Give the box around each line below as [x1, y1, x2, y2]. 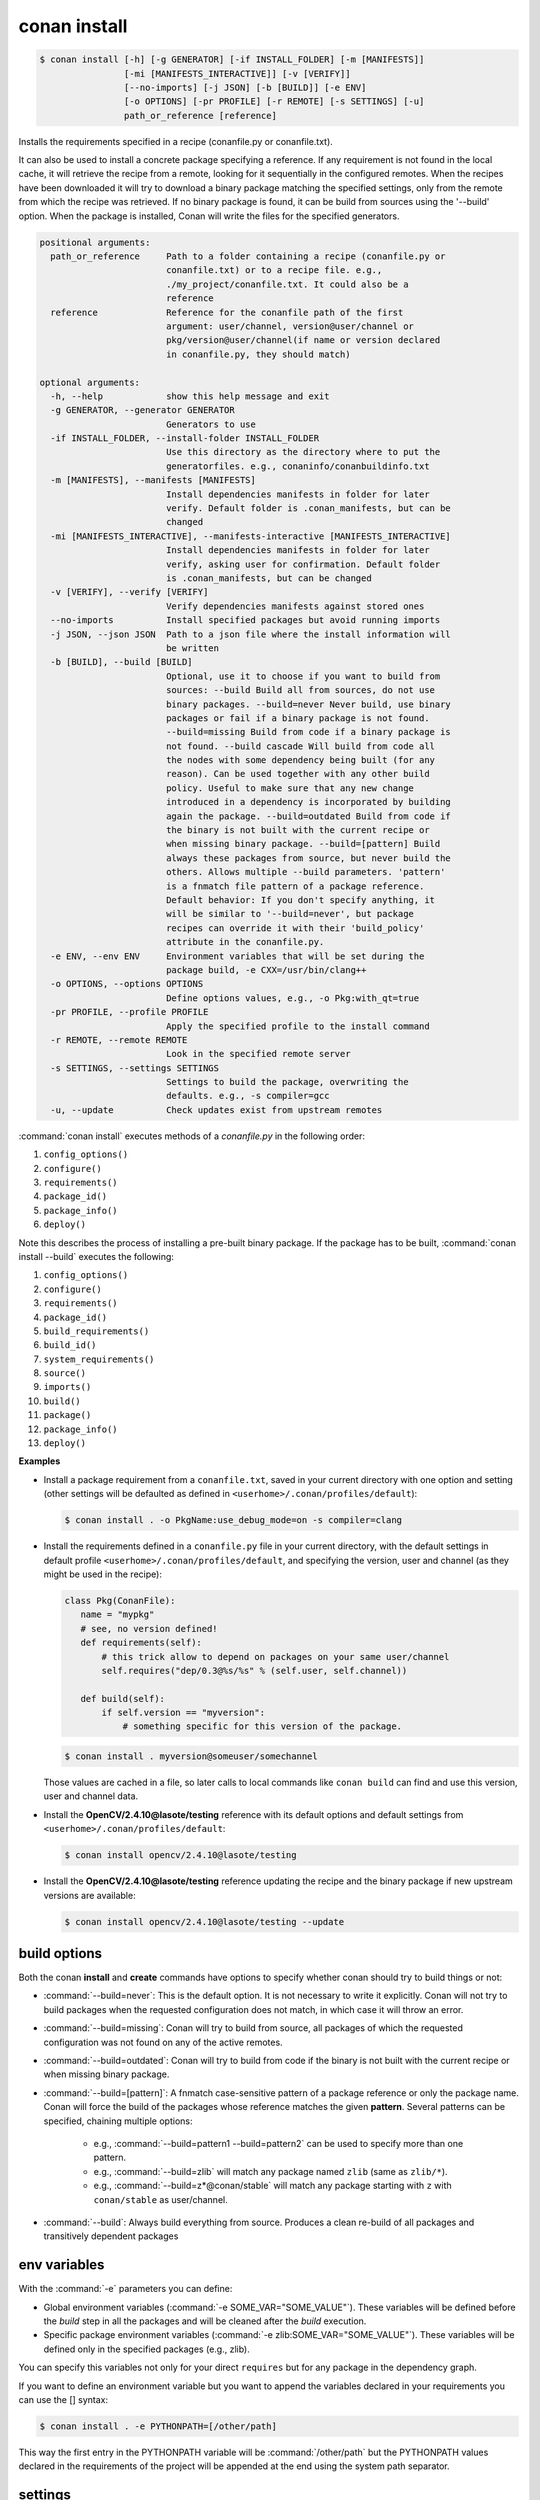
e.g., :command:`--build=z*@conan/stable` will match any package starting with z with [93, 2180, 452, 2192]
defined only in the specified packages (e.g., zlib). [43, 2343, 250, 2355]
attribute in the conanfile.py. [165, 936, 325, 948]
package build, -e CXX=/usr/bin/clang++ [165, 964, 367, 975]
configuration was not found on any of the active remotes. [43, 2036, 284, 2048]
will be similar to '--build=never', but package [165, 908, 415, 920]
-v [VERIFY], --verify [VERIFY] [50, 586, 209, 598]
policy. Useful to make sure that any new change [165, 782, 415, 794]
